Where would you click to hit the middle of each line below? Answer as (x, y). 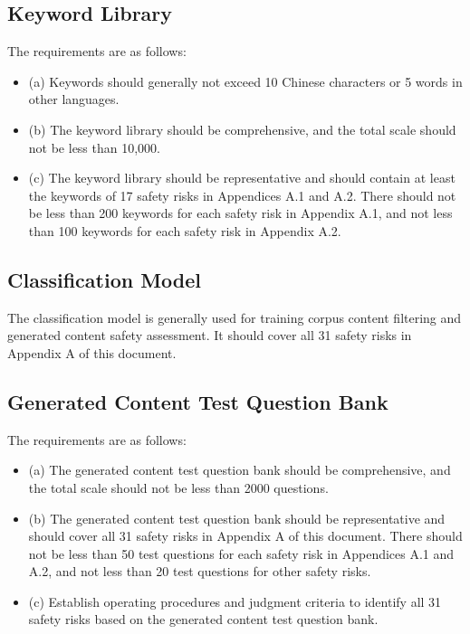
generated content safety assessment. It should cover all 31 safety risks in (210, 335)
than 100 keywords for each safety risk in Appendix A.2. (185, 230)
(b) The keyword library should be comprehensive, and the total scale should (242, 129)
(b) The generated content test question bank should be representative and (237, 518)
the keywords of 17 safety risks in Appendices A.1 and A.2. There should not (242, 195)
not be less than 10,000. (95, 147)
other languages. (74, 99)
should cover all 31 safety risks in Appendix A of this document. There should (245, 536)
